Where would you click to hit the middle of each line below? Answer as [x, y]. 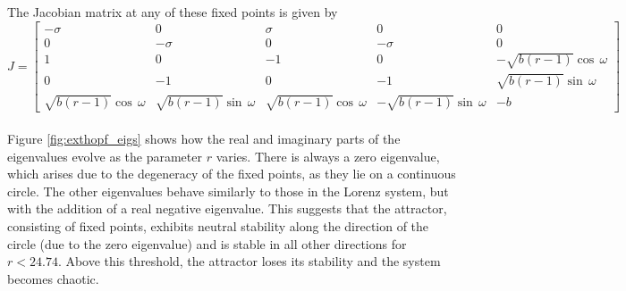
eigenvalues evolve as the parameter [105, 156]
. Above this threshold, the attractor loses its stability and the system [249, 261]
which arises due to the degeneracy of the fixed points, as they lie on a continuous [232, 174]
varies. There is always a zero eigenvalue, [328, 156]
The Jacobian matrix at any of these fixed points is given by [173, 12]
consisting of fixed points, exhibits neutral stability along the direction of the [218, 225]
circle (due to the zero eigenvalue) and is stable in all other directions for [207, 243]
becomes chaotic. [53, 278]
